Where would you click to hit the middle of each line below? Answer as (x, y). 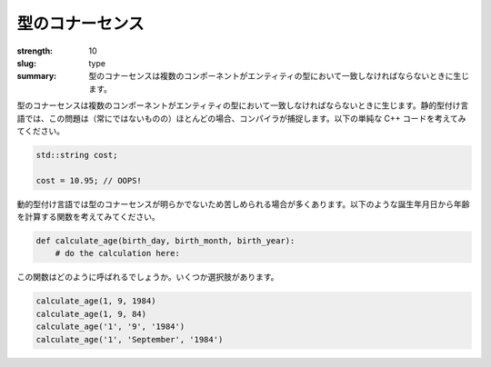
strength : (35, 51)
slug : (26, 63)
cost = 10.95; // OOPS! (89, 180)
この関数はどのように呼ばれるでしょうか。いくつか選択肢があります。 (148, 277)
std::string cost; (77, 155)
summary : (37, 76)
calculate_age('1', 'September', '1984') (130, 339)
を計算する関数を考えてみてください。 (88, 217)
